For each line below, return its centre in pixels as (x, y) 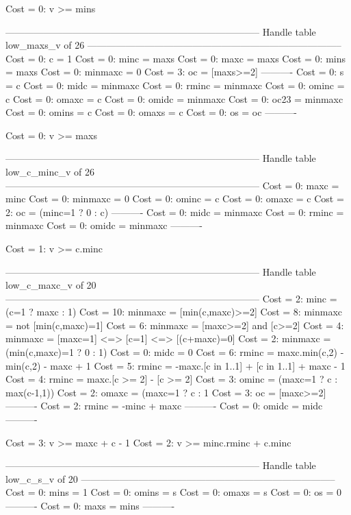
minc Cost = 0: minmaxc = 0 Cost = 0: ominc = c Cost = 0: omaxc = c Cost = (175, 199)
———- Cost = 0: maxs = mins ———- (90, 505)
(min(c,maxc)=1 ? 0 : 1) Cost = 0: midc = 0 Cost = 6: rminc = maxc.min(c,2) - (175, 352)
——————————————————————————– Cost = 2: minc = (171, 298)
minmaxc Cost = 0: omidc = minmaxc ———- (104, 225)
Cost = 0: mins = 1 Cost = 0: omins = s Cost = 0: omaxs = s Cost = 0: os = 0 (174, 492)
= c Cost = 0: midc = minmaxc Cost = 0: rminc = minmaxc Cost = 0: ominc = (175, 85)
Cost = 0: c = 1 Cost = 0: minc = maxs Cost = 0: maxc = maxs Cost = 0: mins (176, 58)
